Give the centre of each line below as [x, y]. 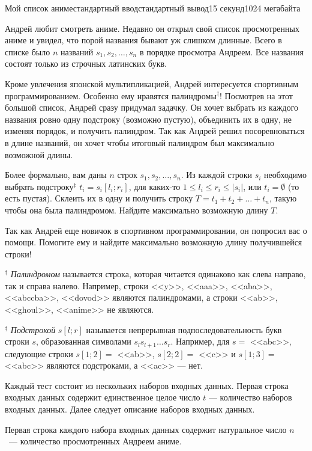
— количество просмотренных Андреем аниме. [95, 441]
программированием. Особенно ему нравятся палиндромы [111, 95]
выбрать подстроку [39, 186]
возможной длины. [39, 154]
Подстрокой [33, 329]
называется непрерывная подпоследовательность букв [184, 329]
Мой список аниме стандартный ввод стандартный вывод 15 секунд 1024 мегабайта [153, 8]
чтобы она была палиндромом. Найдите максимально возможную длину [136, 210]
